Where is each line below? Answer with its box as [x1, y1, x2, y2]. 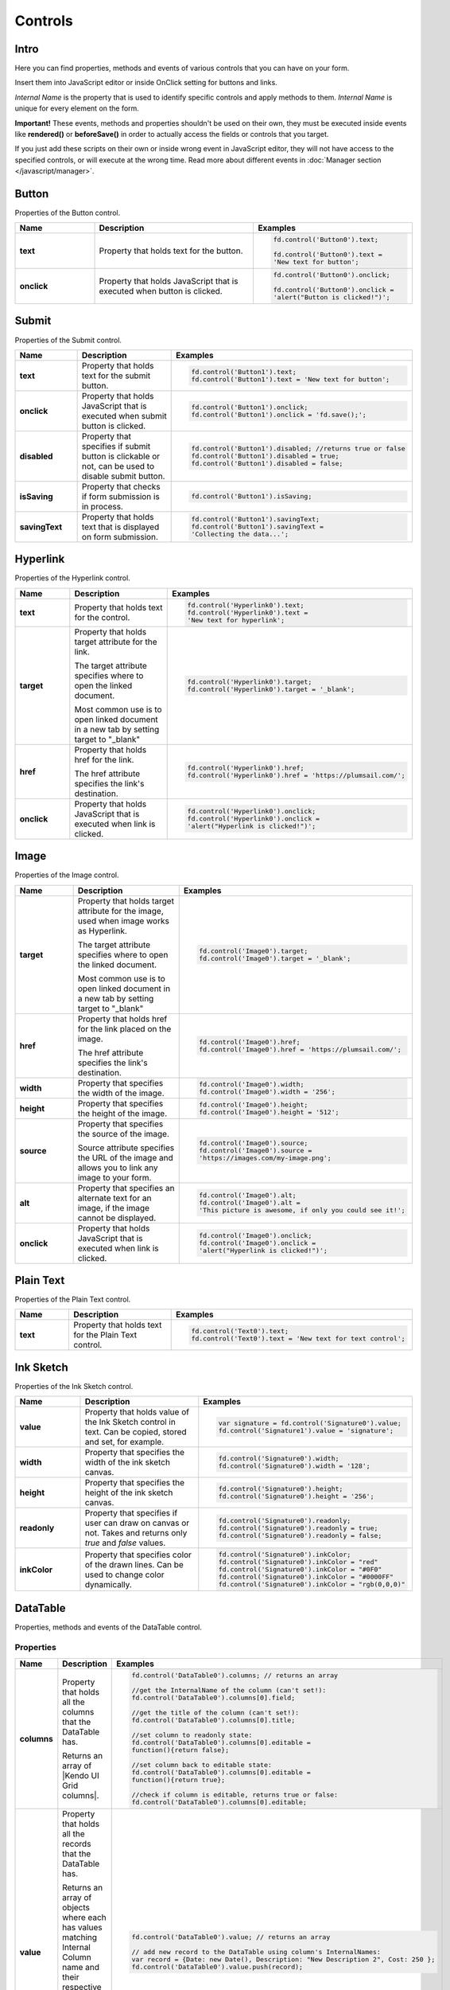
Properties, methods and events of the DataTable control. [14, 1622, 203, 1632]
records [62, 1838, 91, 1849]
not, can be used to [81, 460, 155, 471]
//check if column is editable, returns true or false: [131, 1790, 338, 1799]
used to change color [84, 1569, 165, 1580]
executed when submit [81, 410, 167, 421]
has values [62, 1922, 103, 1933]
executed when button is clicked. [99, 286, 223, 297]
